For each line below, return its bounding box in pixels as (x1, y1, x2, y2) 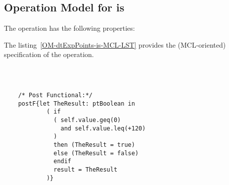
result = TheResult (53, 166, 118, 173)
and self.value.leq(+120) (60, 124, 146, 132)
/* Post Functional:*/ (18, 91, 92, 99)
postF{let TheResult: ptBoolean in (18, 100, 135, 107)
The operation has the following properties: (4, 23, 135, 33)
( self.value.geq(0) (53, 116, 121, 123)
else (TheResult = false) (53, 149, 139, 157)
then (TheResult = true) (53, 141, 135, 148)
